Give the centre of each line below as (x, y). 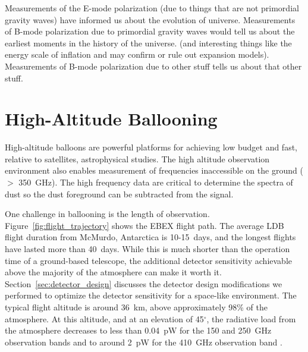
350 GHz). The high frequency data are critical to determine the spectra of (156, 182)
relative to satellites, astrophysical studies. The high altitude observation (137, 158)
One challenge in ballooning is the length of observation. (107, 214)
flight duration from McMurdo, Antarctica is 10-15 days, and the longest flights (150, 237)
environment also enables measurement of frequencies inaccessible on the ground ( (154, 170)
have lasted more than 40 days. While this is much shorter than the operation (147, 249)
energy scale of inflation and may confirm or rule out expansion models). (137, 54)
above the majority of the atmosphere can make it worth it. (113, 272)
